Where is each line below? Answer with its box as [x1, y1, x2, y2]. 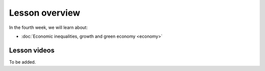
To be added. [9, 59, 36, 65]
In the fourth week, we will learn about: [9, 24, 88, 30]
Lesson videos [9, 46, 55, 54]
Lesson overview [9, 7, 80, 18]
